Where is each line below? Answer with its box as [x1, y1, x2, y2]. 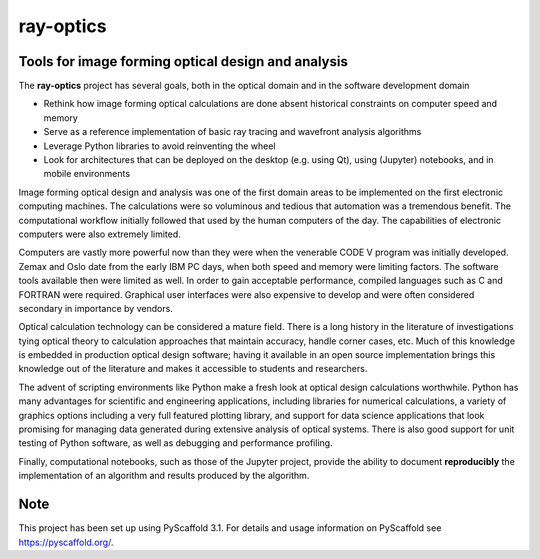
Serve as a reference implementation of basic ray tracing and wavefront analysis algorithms [43, 126, 422, 138]
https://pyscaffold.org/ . [18, 536, 114, 548]
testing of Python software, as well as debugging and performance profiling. [18, 437, 334, 449]
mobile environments [43, 168, 130, 180]
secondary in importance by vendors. [18, 302, 174, 314]
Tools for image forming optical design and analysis [18, 53, 349, 70]
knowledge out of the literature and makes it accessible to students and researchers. [18, 363, 368, 375]
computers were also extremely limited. [18, 228, 182, 240]
